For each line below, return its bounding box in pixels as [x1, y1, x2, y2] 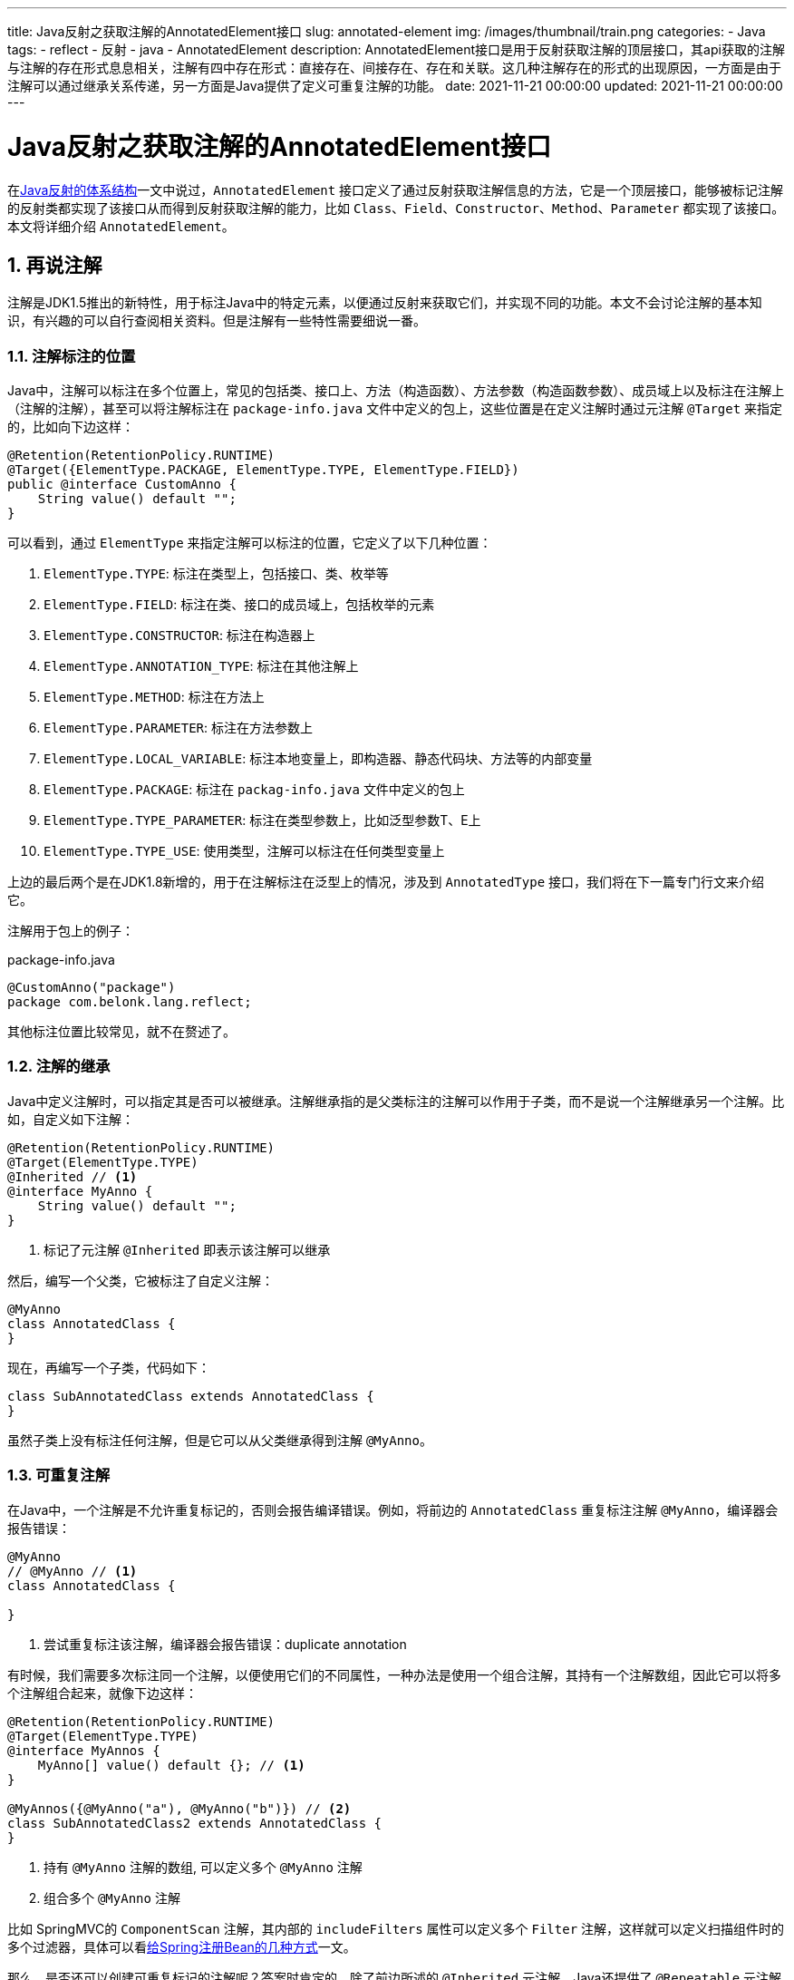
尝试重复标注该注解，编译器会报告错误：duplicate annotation [44, 1635, 407, 1652]
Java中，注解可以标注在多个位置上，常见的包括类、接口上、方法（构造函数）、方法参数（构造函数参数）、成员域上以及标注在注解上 [7, 383, 785, 399]
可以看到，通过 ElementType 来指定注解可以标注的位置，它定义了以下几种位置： [7, 535, 492, 551]
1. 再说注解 [7, 253, 102, 277]
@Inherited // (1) [7, 1169, 138, 1184]
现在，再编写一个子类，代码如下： [7, 1359, 210, 1375]
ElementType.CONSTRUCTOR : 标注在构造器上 [44, 627, 315, 644]
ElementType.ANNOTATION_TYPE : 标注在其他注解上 [44, 658, 359, 675]
